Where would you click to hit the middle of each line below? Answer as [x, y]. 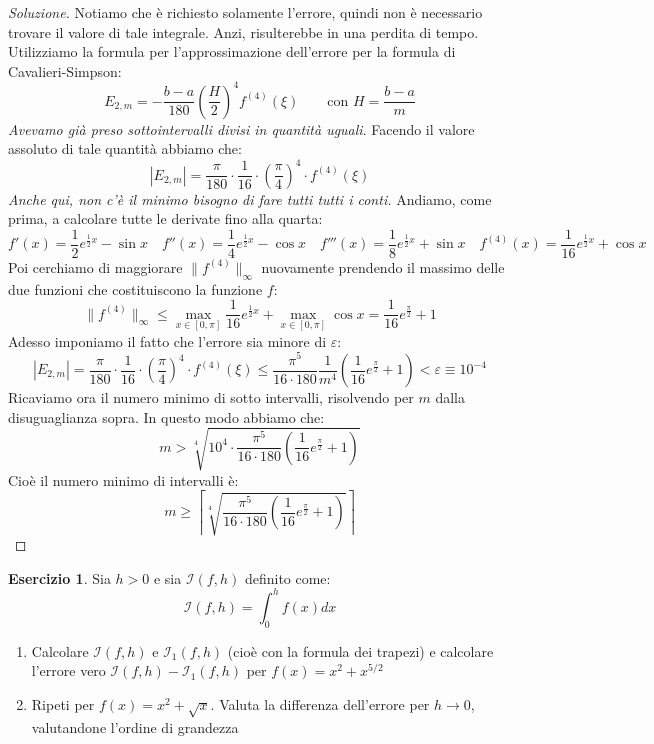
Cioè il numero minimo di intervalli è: [123, 479]
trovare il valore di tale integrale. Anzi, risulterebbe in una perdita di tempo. [243, 31]
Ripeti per [63, 703]
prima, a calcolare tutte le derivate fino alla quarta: [165, 218]
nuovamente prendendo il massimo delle [383, 266]
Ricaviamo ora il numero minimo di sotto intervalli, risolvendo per [211, 397]
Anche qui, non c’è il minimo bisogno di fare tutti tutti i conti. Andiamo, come [250, 198]
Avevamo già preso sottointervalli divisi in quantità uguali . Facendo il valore [241, 128]
